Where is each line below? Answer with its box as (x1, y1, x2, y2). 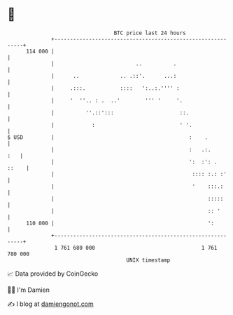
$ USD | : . (7, 133, 209, 141)
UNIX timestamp (126, 256, 171, 264)
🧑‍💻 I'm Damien (7, 286, 50, 294)
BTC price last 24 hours (113, 29, 187, 36)
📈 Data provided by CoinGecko (7, 269, 99, 278)
